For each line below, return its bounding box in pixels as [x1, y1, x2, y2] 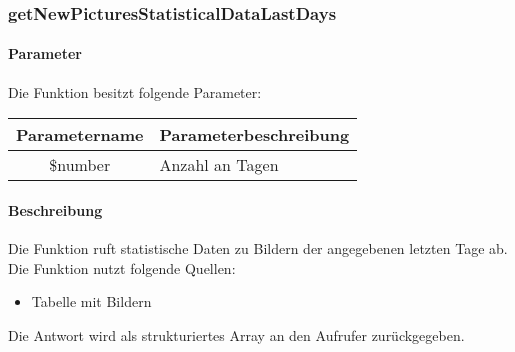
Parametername [16, 123, 144, 147]
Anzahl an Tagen [159, 153, 279, 177]
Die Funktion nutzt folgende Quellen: [8, 257, 236, 278]
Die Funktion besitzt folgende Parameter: [8, 81, 262, 102]
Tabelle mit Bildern [31, 291, 152, 312]
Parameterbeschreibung [159, 123, 350, 147]
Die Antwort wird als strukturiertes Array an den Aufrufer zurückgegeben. [8, 324, 465, 345]
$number [49, 153, 111, 177]
